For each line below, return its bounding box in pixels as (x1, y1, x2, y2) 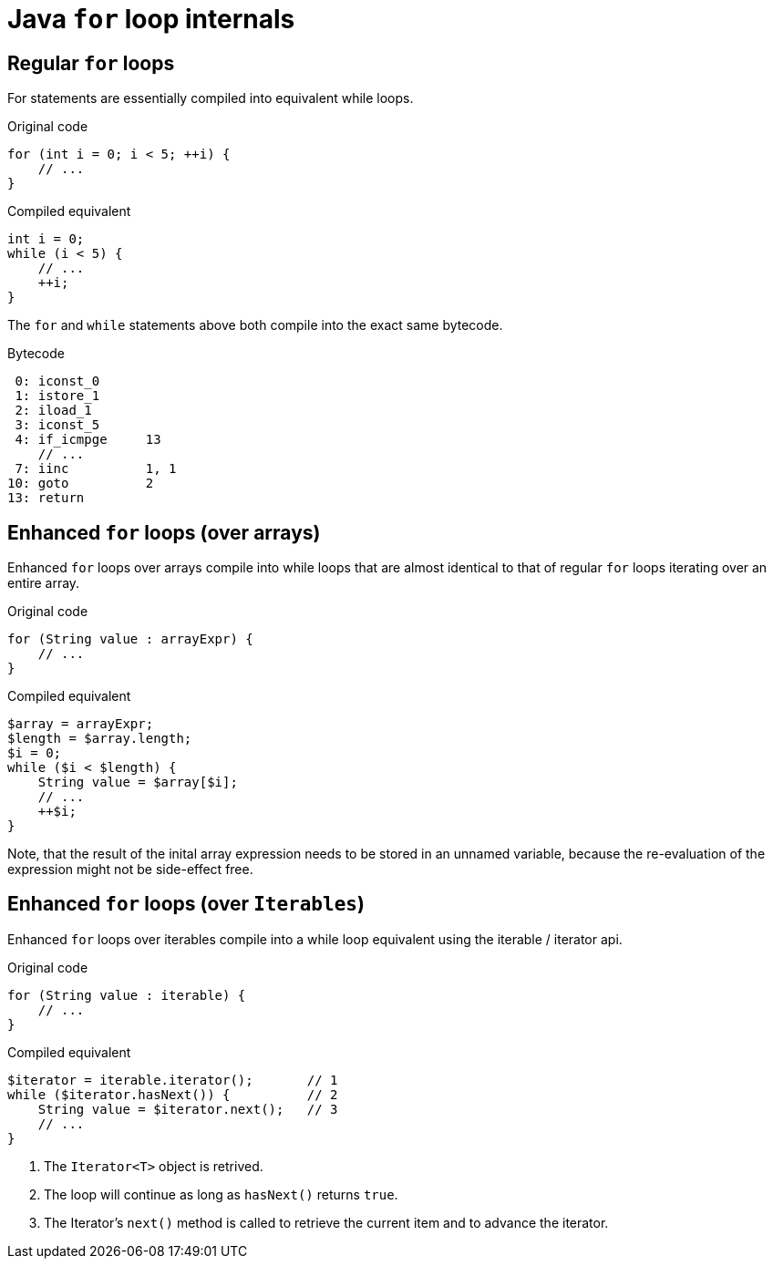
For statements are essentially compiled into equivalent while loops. (7, 90, 414, 107)
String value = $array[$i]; (37, 775, 238, 790)
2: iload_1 (15, 403, 92, 418)
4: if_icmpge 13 (15, 432, 161, 448)
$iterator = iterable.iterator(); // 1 (7, 1072, 338, 1087)
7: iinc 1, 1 (15, 461, 177, 477)
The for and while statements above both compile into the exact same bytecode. (7, 317, 503, 334)
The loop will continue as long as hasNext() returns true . (44, 1186, 398, 1202)
